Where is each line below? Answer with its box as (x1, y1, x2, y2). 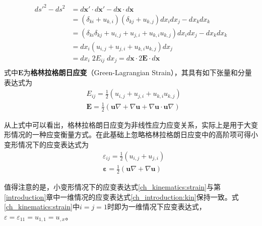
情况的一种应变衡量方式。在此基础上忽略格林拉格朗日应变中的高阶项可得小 (11, 129, 258, 140)
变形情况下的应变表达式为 (4, 139, 89, 149)
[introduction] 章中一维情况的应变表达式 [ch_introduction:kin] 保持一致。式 (4, 191, 239, 202)
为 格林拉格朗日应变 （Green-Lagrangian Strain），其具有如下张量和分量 (23, 67, 252, 78)
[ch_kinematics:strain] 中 (4, 201, 80, 212)
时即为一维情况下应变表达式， (107, 201, 206, 212)
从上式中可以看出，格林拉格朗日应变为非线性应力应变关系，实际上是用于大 (4, 119, 251, 130)
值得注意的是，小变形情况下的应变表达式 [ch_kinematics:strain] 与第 (4, 181, 221, 192)
